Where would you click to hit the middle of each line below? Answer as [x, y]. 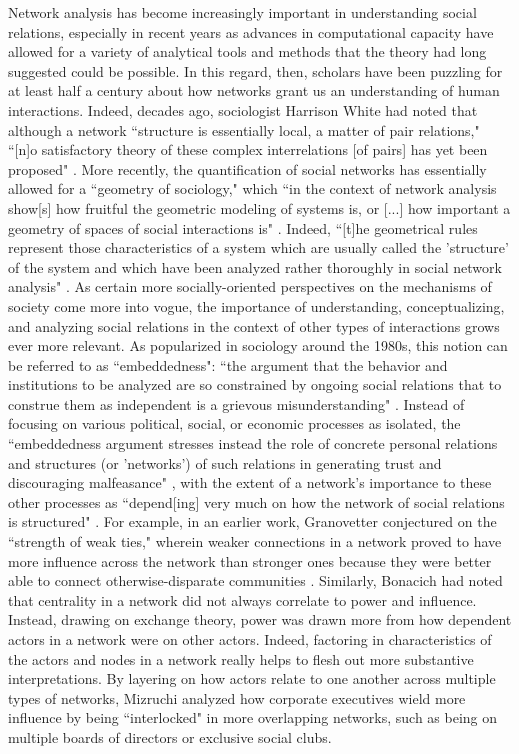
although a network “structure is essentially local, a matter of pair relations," [244, 129]
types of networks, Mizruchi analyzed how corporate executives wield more [237, 697]
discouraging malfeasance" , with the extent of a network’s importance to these [250, 482]
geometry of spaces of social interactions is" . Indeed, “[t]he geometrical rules [243, 227]
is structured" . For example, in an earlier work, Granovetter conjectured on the [252, 521]
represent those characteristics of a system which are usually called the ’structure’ [258, 247]
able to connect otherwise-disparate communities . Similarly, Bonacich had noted [255, 580]
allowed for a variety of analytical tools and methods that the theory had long [247, 51]
